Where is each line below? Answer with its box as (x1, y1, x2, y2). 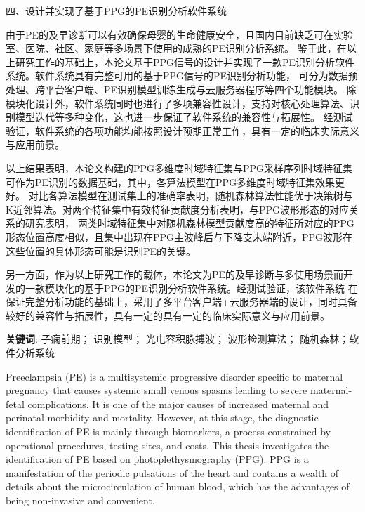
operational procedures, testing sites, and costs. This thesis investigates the (6, 438, 329, 452)
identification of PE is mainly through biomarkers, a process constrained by (6, 424, 331, 439)
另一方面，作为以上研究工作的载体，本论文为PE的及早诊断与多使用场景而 (6, 267, 344, 282)
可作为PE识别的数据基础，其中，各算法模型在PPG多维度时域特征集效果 (6, 174, 336, 189)
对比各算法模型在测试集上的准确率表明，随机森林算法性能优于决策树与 (28, 188, 353, 203)
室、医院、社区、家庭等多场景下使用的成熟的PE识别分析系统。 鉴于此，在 (6, 41, 347, 55)
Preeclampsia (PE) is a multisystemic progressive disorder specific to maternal (6, 369, 343, 383)
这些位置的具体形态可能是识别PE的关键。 (6, 243, 197, 258)
